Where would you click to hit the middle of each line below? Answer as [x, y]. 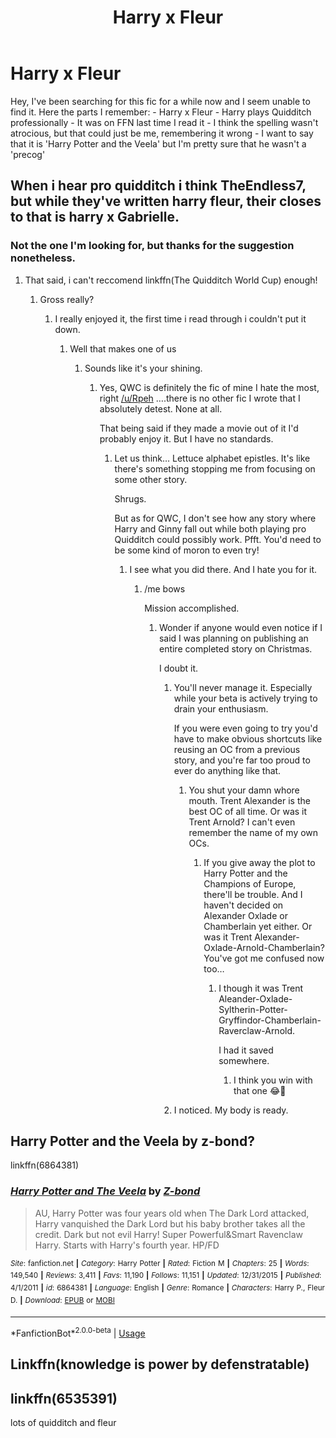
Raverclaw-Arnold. [257, 1030]
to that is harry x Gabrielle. [95, 217]
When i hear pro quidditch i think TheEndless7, [158, 186]
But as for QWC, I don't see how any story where [215, 518]
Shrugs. [130, 498]
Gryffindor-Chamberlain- [270, 1020]
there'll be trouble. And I [253, 894]
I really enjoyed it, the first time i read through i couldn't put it [180, 318]
